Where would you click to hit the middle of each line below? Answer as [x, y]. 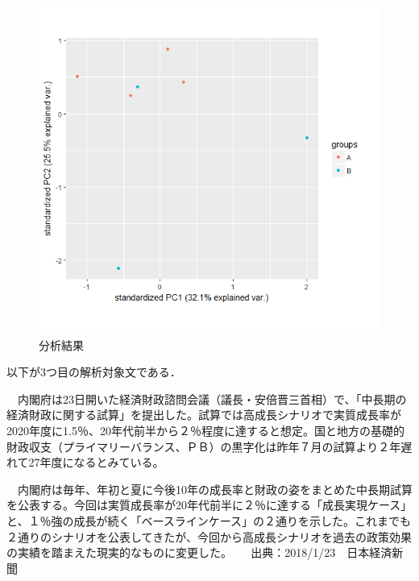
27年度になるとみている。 [96, 462]
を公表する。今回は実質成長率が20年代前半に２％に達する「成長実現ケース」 [209, 505]
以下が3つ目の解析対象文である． [94, 372]
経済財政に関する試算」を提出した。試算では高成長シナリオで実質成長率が [204, 415]
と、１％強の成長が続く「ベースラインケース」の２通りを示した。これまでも [209, 520]
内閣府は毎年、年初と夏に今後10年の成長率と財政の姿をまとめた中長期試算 [215, 489]
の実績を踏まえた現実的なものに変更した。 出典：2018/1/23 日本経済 [199, 552]
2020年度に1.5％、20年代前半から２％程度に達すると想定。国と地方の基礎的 [205, 430]
